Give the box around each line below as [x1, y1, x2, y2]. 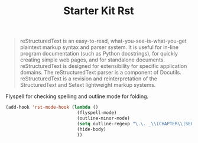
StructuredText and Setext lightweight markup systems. [20, 82, 156, 89]
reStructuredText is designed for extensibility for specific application [20, 63, 187, 70]
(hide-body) [77, 126, 107, 132]
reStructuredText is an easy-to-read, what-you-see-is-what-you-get [20, 37, 187, 45]
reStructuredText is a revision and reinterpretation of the [20, 75, 158, 82]
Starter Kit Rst [63, 4, 134, 18]
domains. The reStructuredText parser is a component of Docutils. [20, 69, 181, 76]
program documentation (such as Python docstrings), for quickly [20, 50, 178, 57]
